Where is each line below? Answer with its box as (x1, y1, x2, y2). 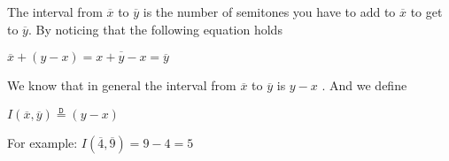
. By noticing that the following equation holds (27, 19, 283, 38)
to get (410, 3, 443, 20)
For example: (7, 134, 78, 152)
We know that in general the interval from (7, 76, 236, 95)
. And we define (321, 76, 407, 95)
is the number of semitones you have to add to (143, 3, 396, 20)
